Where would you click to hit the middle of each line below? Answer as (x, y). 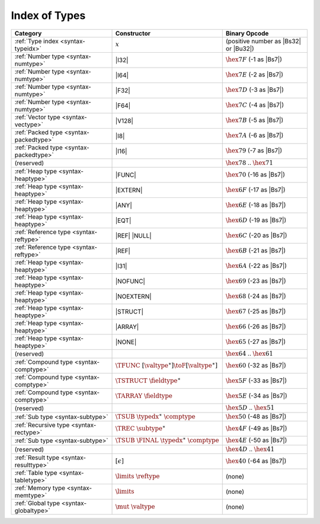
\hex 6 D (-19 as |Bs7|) (256, 220)
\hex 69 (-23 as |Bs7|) (256, 280)
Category (28, 33)
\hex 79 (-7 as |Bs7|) (254, 151)
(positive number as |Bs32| (263, 41)
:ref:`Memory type (40, 488)
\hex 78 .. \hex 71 (249, 162)
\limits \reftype (137, 476)
